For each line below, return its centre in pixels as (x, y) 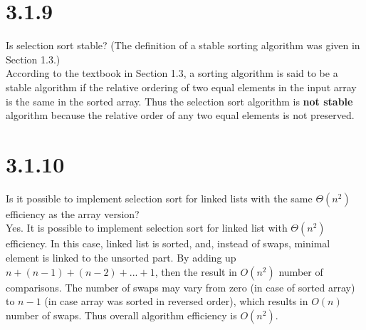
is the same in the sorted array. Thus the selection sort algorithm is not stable (179, 101)
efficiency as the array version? (73, 213)
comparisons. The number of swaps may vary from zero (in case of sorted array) (181, 287)
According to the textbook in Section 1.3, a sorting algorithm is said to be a (172, 73)
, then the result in (196, 271)
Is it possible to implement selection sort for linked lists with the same (159, 198)
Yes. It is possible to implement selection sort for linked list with (147, 228)
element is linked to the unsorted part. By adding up (121, 257)
